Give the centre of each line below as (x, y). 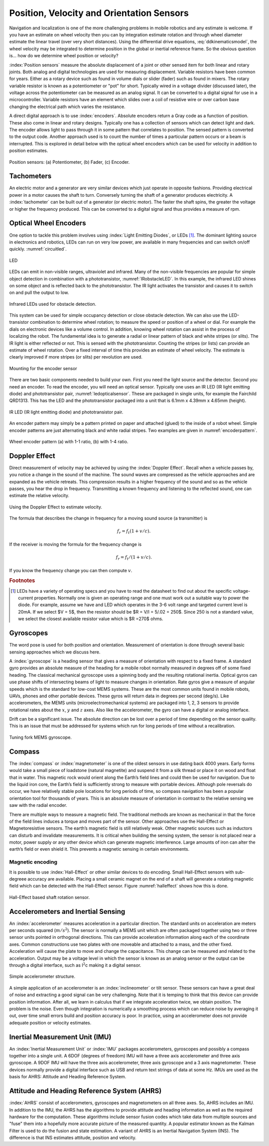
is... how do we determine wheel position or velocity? (64, 56)
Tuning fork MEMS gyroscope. (41, 737)
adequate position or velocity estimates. (50, 1022)
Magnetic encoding (33, 862)
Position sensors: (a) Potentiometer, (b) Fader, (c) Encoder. (69, 162)
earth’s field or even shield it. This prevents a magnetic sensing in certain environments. (99, 849)
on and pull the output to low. (39, 293)
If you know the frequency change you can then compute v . (71, 570)
